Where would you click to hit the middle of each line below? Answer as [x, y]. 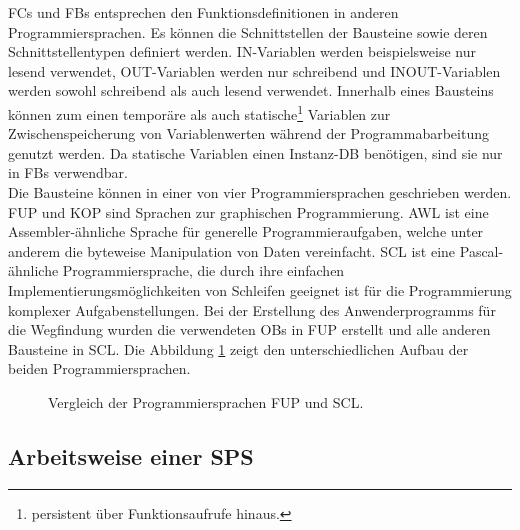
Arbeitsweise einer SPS [131, 455]
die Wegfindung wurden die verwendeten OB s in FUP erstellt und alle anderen [249, 329]
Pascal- [481, 250]
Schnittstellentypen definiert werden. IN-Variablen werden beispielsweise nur [242, 51]
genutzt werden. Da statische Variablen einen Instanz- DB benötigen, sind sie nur [255, 152]
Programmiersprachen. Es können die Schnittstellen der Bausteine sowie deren [248, 31]
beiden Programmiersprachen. [99, 368]
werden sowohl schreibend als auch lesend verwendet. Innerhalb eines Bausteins [251, 90]
